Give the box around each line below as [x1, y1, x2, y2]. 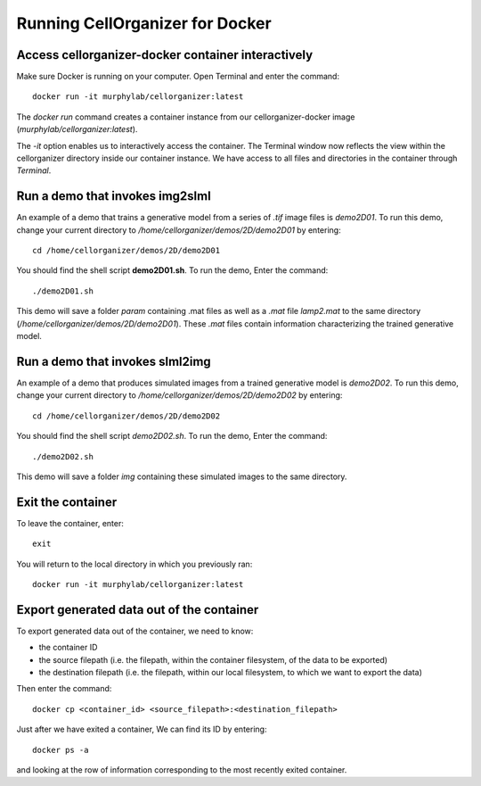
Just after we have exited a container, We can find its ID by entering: [16, 724, 267, 735]
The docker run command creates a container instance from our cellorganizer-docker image [16, 112, 355, 122]
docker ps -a [32, 745, 89, 755]
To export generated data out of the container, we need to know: [16, 625, 254, 636]
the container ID [38, 642, 98, 653]
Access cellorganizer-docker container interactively [16, 47, 314, 62]
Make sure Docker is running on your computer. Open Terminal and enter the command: [16, 71, 340, 82]
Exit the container [16, 494, 118, 509]
